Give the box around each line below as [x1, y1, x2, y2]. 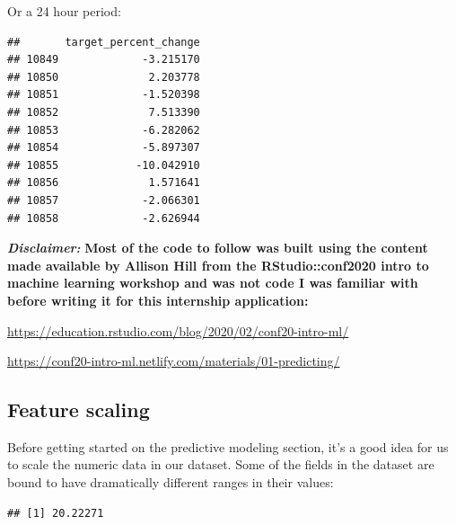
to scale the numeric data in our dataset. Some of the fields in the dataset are [7, 455, 434, 474]
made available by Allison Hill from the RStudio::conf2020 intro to [7, 255, 429, 274]
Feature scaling [7, 396, 150, 423]
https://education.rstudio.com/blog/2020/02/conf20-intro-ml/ [7, 321, 349, 340]
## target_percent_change [7, 35, 200, 49]
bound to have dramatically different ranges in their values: [7, 473, 334, 492]
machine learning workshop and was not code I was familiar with [7, 273, 418, 292]
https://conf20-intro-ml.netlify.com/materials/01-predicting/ [7, 351, 340, 370]
